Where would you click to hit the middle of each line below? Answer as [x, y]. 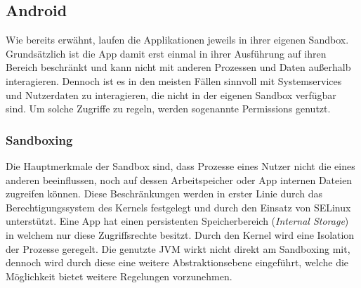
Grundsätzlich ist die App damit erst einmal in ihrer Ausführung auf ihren [166, 53]
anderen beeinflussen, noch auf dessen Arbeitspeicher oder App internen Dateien [179, 179]
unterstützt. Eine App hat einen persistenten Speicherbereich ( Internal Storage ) [177, 221]
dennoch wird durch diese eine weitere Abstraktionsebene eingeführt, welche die [177, 262]
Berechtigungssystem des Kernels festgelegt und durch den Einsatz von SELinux [178, 207]
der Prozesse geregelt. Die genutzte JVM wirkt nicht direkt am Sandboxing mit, [178, 248]
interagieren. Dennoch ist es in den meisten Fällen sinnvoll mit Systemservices [174, 80]
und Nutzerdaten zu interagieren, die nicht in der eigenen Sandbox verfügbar [171, 94]
